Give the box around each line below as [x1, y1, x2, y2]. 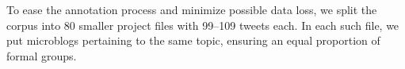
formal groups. [6, 47, 77, 64]
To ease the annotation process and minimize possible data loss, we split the [6, 2, 377, 17]
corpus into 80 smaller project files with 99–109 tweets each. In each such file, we [6, 16, 399, 33]
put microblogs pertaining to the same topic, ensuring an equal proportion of [6, 32, 380, 49]
